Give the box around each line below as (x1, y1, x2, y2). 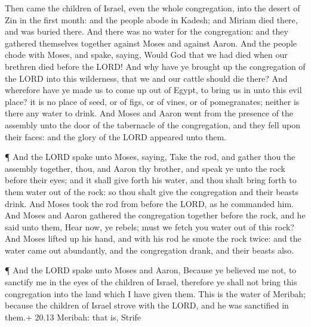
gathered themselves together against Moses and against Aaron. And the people (5, 36, 297, 49)
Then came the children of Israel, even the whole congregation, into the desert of (5, 2, 300, 14)
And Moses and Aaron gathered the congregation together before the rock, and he (5, 209, 306, 221)
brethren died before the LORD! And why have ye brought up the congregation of (5, 60, 306, 72)
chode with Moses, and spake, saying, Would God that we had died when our (5, 48, 288, 61)
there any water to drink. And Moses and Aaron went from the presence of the (5, 107, 294, 119)
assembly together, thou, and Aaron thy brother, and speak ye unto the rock (5, 162, 285, 174)
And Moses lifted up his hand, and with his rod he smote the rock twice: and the (5, 232, 301, 245)
